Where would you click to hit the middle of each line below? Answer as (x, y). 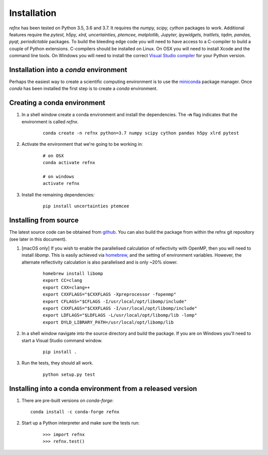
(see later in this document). (38, 239)
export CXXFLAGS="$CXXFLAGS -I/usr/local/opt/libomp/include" (120, 309)
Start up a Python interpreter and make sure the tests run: (81, 423)
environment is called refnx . (50, 121)
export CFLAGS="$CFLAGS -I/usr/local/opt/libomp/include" (115, 301)
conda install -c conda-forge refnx (75, 412)
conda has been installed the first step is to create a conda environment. (83, 89)
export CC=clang (63, 280)
